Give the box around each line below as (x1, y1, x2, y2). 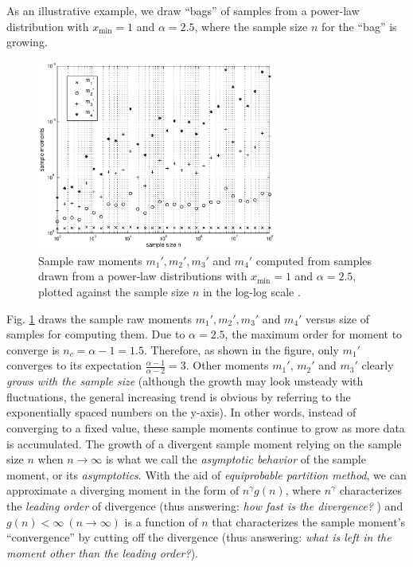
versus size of (306, 310, 370, 327)
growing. (6, 33, 48, 50)
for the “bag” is (321, 18, 397, 34)
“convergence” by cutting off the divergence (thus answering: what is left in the (6, 529, 392, 545)
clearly (361, 357, 394, 373)
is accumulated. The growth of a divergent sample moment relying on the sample (6, 435, 402, 452)
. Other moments (185, 357, 269, 373)
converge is (6, 341, 60, 358)
